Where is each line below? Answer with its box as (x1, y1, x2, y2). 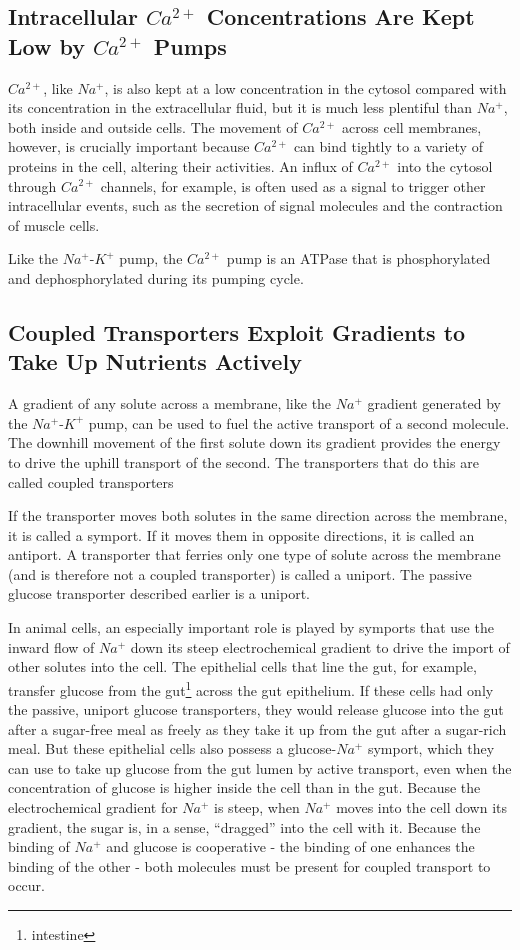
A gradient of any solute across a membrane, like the (8, 393, 332, 414)
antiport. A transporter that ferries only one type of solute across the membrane (8, 544, 501, 565)
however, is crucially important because (8, 136, 250, 157)
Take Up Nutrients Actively (8, 346, 302, 377)
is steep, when (214, 797, 300, 818)
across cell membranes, (342, 116, 482, 137)
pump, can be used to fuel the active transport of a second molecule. (88, 412, 510, 433)
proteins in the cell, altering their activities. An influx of (8, 155, 353, 176)
